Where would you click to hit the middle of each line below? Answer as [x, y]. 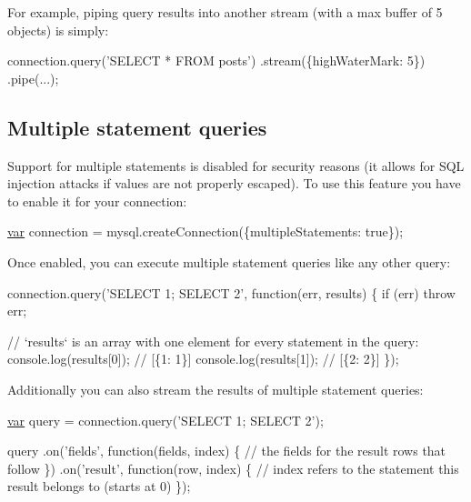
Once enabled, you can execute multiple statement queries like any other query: [229, 261]
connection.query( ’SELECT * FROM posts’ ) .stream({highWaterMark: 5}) [216, 60]
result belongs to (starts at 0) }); [99, 486]
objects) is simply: [58, 30]
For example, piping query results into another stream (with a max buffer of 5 [225, 12]
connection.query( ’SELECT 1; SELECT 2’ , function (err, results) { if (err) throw [231, 292]
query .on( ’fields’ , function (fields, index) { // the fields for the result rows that [227, 451]
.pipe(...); [33, 78]
